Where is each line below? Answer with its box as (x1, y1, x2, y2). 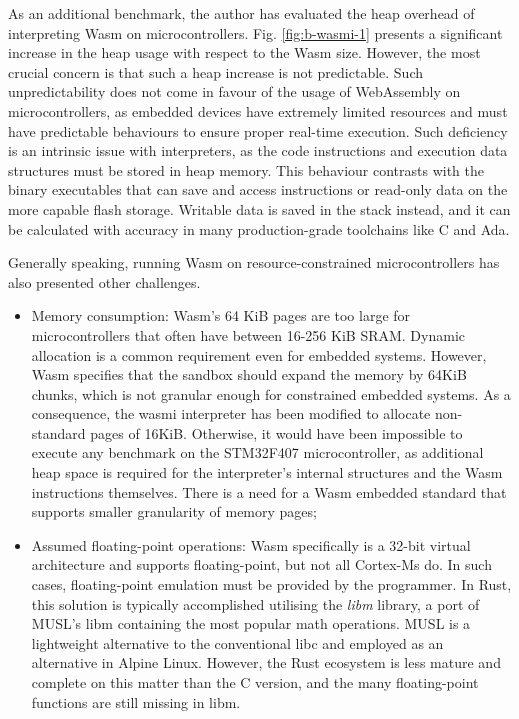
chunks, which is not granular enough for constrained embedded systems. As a (31, 383, 511, 404)
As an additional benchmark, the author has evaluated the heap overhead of (8, 3, 475, 23)
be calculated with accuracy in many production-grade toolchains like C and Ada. (8, 218, 510, 239)
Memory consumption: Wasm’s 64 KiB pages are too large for (31, 305, 411, 326)
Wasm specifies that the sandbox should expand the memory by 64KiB (31, 364, 467, 385)
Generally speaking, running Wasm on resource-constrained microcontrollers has (8, 252, 500, 273)
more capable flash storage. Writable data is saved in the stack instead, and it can (8, 198, 511, 219)
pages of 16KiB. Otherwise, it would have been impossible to (90, 422, 463, 443)
